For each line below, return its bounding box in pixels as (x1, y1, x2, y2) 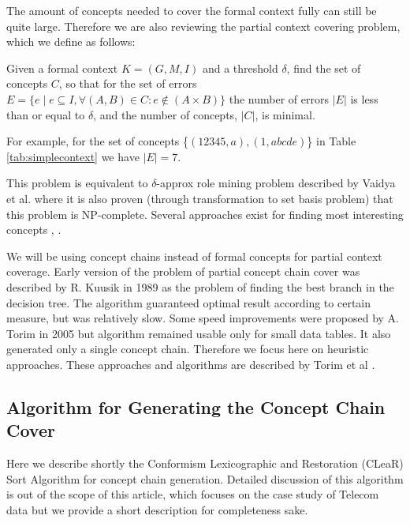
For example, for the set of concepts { (6, 133, 189, 149)
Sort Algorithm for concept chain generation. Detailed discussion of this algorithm (6, 470, 404, 487)
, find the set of (286, 59, 361, 76)
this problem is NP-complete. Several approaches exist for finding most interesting (6, 205, 404, 222)
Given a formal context (6, 59, 118, 76)
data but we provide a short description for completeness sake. (6, 501, 308, 517)
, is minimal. (255, 106, 315, 122)
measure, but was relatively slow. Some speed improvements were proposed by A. (6, 310, 399, 326)
